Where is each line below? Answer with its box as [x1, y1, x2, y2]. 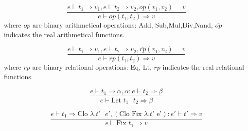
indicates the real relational [162, 62, 244, 72]
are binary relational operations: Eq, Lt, [32, 62, 152, 72]
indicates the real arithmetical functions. [4, 29, 124, 39]
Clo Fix [119, 111, 142, 118]
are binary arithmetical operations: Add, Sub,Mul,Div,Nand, [32, 20, 213, 30]
